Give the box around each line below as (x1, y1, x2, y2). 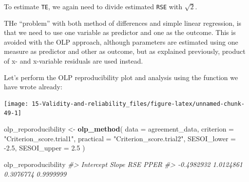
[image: (4, 100, 29, 107)
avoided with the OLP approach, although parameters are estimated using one (4, 36, 238, 47)
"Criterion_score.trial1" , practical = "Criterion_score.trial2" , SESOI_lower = (4, 133, 236, 143)
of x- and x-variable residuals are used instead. (4, 56, 143, 66)
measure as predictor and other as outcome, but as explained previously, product (4, 46, 246, 56)
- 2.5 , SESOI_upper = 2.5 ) (4, 143, 85, 153)
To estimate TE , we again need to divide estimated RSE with (4, 1, 183, 11)
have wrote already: (4, 82, 62, 92)
